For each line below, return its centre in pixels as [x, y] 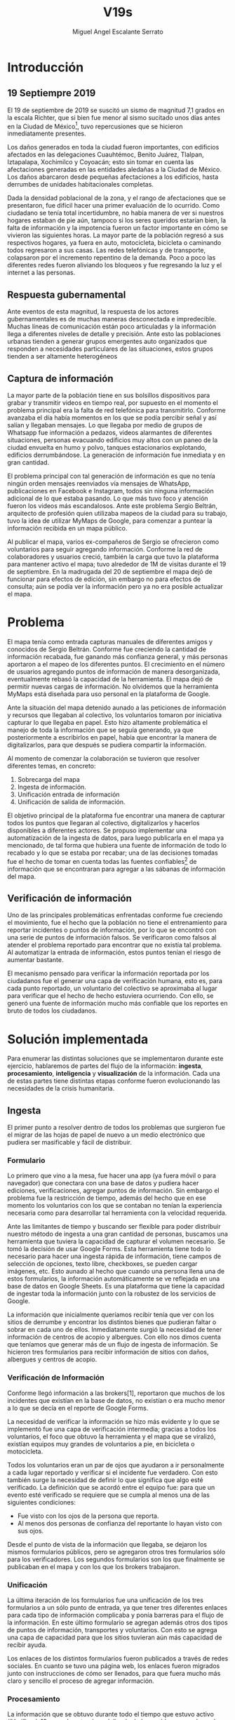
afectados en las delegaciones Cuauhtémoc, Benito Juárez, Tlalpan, [106, 154]
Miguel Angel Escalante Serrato [118, 32]
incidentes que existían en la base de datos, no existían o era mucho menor [116, 1400]
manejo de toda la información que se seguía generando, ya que [100, 730]
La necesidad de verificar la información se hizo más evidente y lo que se [113, 1421]
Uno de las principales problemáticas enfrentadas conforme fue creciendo [115, 915]
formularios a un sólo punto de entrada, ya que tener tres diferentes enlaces [117, 1608]
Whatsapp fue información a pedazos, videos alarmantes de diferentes [110, 433]
